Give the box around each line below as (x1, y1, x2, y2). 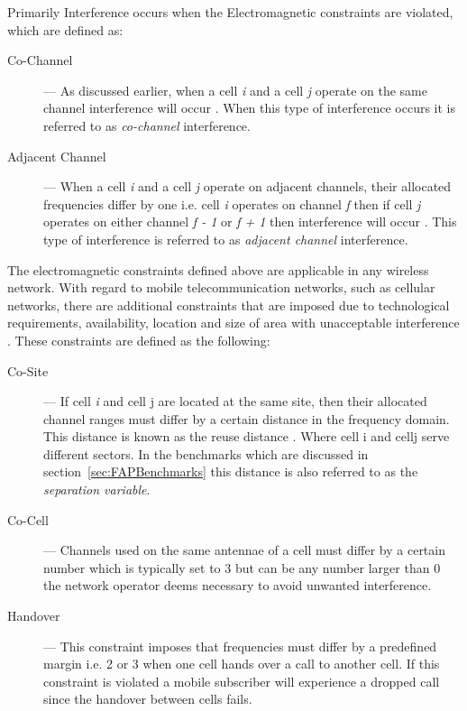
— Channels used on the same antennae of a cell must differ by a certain (43, 540, 445, 559)
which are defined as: (7, 20, 124, 39)
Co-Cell (7, 510, 49, 529)
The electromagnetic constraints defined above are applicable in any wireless (7, 260, 429, 279)
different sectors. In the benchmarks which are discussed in (43, 444, 369, 463)
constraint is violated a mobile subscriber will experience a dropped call (43, 671, 440, 690)
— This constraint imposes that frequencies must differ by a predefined (43, 636, 437, 655)
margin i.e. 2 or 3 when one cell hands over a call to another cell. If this (43, 654, 440, 673)
